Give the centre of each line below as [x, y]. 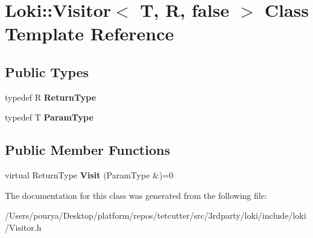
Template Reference [90, 33]
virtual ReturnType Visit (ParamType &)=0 [89, 175]
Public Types [47, 71]
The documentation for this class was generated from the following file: [136, 195]
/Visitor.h [23, 227]
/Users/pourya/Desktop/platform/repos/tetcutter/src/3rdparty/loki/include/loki [156, 215]
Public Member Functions [87, 150]
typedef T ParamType [49, 117]
